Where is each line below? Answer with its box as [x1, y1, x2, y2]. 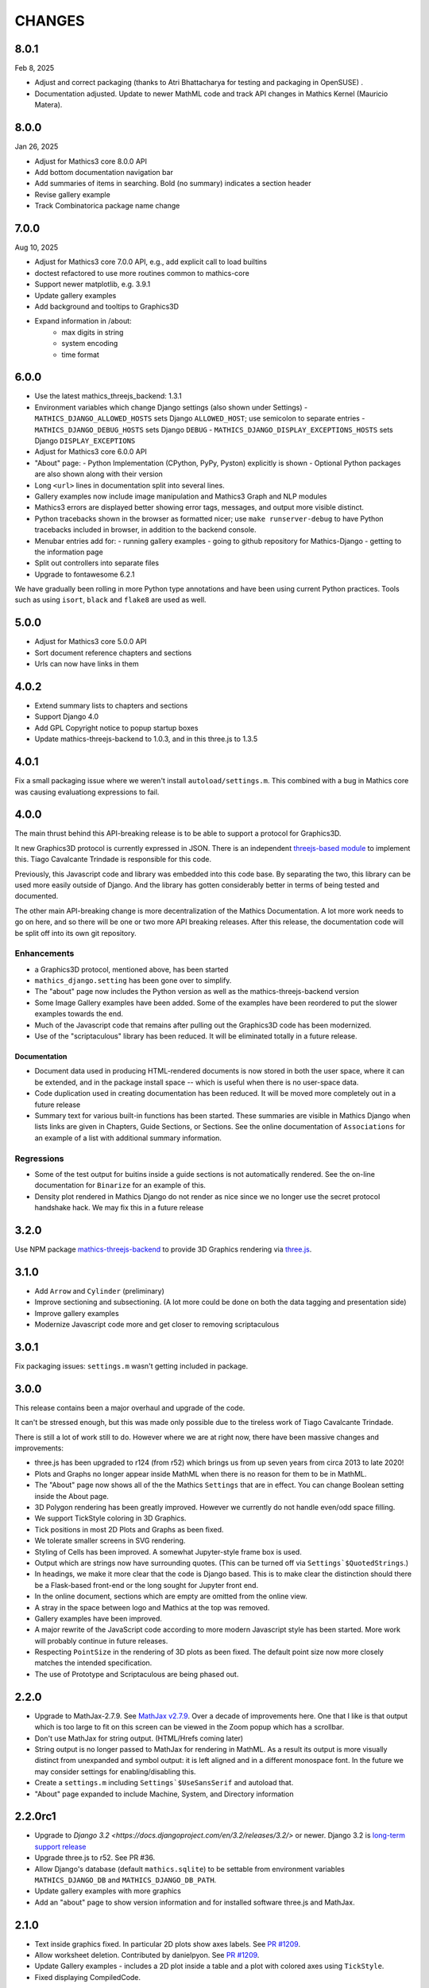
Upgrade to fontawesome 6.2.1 [34, 569, 135, 579]
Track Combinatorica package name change [34, 201, 180, 211]
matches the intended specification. [34, 1658, 153, 1668]
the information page [34, 547, 103, 557]
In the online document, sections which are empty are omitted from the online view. [34, 1591, 307, 1602]
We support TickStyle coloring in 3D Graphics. [34, 1513, 187, 1523]
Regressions [14, 1153, 64, 1164]
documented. [14, 891, 59, 901]
